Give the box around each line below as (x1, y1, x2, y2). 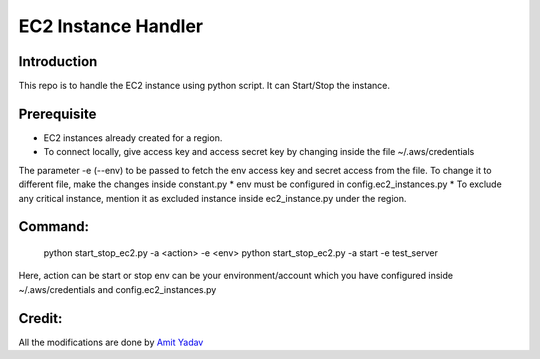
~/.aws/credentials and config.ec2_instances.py (18, 283, 217, 295)
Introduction (18, 53, 98, 70)
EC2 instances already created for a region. (43, 131, 223, 144)
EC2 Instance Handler (18, 15, 204, 37)
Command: (18, 218, 90, 235)
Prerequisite (18, 105, 97, 122)
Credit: (18, 310, 63, 327)
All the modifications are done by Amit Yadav (18, 336, 204, 348)
